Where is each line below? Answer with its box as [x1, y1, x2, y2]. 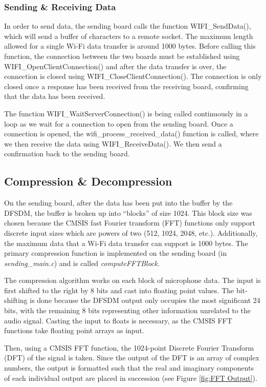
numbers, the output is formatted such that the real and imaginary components [4, 362, 254, 373]
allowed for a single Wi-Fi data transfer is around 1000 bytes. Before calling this [4, 40, 256, 51]
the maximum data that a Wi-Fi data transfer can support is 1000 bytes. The [4, 237, 248, 248]
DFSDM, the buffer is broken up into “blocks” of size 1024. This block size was [4, 207, 252, 218]
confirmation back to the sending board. [4, 148, 130, 159]
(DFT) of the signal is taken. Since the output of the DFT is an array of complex [4, 352, 259, 363]
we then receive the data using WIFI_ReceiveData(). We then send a [4, 138, 222, 149]
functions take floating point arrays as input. [4, 325, 144, 336]
